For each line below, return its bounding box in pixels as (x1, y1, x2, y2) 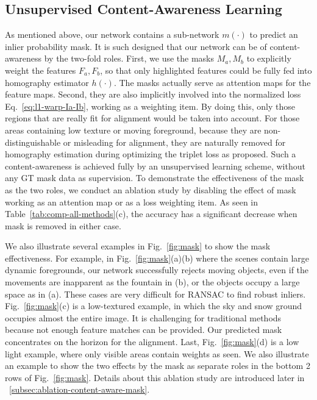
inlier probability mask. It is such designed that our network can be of (5, 40, 267, 52)
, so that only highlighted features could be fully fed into (100, 63, 312, 76)
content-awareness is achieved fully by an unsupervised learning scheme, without (5, 159, 305, 172)
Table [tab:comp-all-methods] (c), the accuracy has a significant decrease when (5, 207, 297, 220)
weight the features (5, 63, 76, 76)
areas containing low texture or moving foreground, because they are (5, 123, 262, 136)
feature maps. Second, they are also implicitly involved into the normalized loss (5, 88, 301, 101)
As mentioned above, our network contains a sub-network (5, 28, 219, 41)
